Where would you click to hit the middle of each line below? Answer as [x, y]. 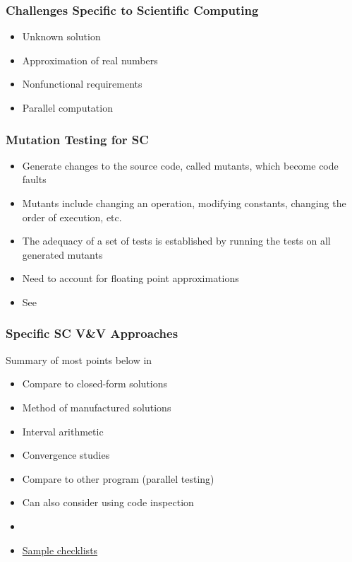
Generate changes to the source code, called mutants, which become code [180, 165]
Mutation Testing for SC [77, 139]
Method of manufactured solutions [97, 407]
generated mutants [62, 254]
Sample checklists [60, 550]
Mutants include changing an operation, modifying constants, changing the [184, 203]
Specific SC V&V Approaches [92, 333]
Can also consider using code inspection [108, 502]
